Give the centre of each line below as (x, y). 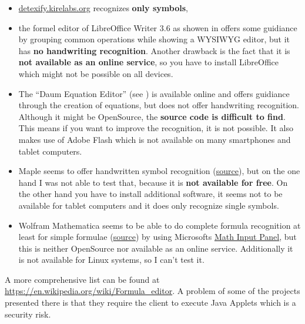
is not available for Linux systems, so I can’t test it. (111, 260)
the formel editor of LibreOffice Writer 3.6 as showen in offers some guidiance (158, 27)
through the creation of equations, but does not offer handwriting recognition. (159, 105)
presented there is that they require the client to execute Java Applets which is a (150, 303)
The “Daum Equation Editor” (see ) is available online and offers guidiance (154, 93)
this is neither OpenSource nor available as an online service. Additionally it (156, 248)
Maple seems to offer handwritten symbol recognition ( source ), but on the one (159, 171)
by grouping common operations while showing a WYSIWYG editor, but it (154, 39)
